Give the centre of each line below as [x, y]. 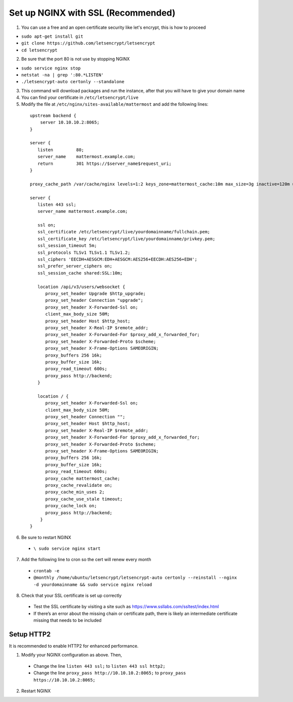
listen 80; [61, 150]
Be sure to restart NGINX [46, 537]
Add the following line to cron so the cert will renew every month [86, 560]
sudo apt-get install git [52, 36]
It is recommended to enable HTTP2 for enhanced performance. [74, 646]
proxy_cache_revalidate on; [79, 485]
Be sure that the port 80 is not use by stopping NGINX [75, 59]
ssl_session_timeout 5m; [67, 246]
